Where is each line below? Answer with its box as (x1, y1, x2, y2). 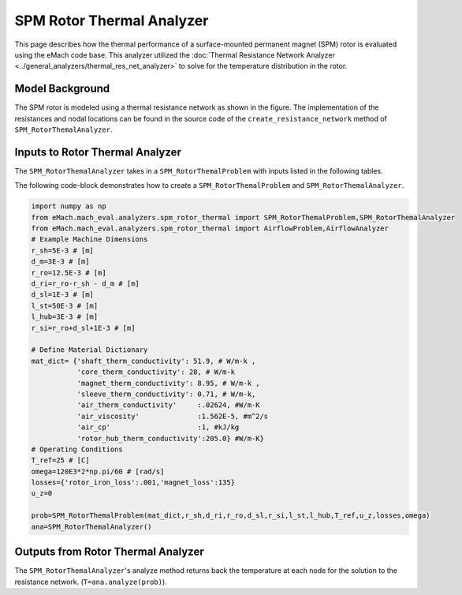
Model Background (14, 82, 110, 95)
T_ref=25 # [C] (31, 456, 90, 465)
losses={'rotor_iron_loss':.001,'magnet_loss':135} (31, 478, 236, 487)
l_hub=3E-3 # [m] (31, 312, 99, 321)
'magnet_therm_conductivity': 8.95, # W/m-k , (76, 379, 260, 387)
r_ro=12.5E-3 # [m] (31, 268, 106, 277)
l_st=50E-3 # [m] (31, 301, 99, 310)
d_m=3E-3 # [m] (31, 257, 90, 266)
